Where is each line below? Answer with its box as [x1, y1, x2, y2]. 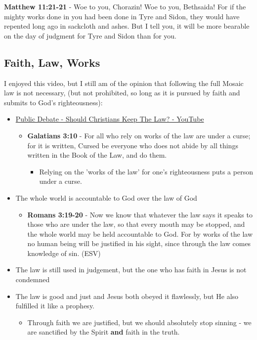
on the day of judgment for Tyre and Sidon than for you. [4, 30, 177, 41]
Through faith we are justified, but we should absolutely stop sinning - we [27, 317, 252, 327]
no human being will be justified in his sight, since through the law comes [27, 238, 251, 249]
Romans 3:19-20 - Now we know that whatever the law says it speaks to [27, 209, 253, 219]
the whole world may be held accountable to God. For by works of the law [27, 228, 253, 239]
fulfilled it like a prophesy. [15, 300, 95, 311]
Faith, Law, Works [4, 54, 100, 70]
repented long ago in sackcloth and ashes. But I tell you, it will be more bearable [4, 21, 250, 31]
